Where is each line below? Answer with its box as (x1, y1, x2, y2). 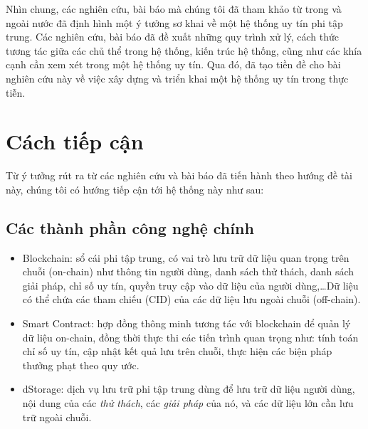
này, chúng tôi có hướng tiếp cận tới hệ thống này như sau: (6, 181, 264, 196)
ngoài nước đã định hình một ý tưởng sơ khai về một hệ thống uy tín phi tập (6, 15, 343, 30)
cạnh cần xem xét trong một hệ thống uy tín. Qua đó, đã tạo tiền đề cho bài (6, 57, 341, 72)
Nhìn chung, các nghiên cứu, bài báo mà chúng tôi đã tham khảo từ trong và (6, 1, 342, 16)
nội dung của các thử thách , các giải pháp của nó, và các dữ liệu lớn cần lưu (22, 396, 354, 411)
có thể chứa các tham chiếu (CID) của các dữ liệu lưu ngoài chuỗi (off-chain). (22, 292, 361, 307)
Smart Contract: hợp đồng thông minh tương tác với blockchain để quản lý (22, 316, 351, 331)
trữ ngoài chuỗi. (22, 409, 92, 424)
